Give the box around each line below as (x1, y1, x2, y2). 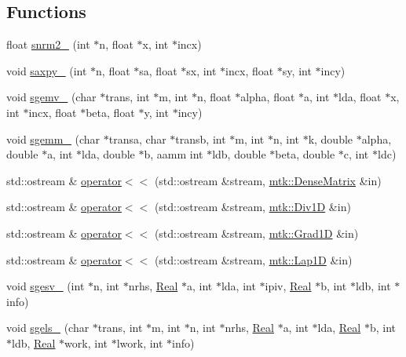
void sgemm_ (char (6, 130, 101, 147)
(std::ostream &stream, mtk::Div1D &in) (154, 199, 351, 215)
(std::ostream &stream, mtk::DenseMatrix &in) (154, 172, 382, 188)
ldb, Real (12, 334, 56, 351)
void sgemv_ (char (6, 89, 97, 105)
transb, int (175, 130, 226, 147)
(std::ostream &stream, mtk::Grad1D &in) (154, 224, 359, 241)
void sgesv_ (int (6, 278, 85, 294)
